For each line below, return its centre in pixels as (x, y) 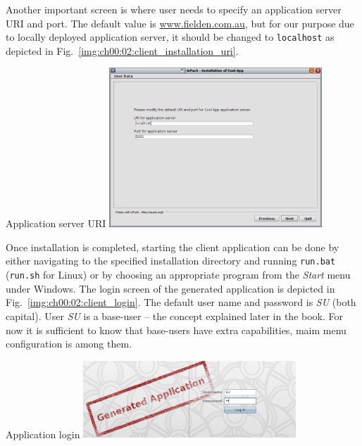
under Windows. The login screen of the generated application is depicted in (170, 288)
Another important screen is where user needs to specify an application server (174, 9)
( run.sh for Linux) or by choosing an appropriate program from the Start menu (178, 275)
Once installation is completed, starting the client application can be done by (173, 247)
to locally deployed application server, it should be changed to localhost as (170, 37)
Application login (43, 434)
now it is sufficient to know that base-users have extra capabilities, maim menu (176, 330)
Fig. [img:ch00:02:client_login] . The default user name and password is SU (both (181, 302)
